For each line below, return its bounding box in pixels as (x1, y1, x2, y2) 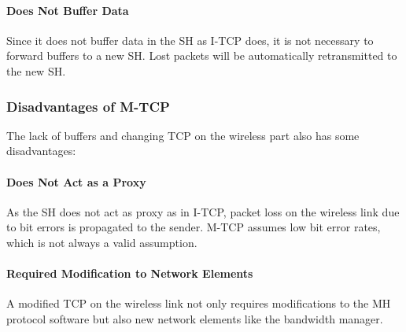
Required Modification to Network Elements (6, 265, 253, 282)
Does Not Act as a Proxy (6, 173, 146, 190)
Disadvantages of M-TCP (6, 96, 170, 116)
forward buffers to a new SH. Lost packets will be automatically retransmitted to (6, 47, 397, 64)
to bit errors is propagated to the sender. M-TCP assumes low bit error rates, (6, 219, 381, 235)
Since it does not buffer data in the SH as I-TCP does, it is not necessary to (6, 31, 374, 48)
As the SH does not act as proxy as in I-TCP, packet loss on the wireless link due (6, 203, 400, 219)
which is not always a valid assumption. (6, 234, 197, 250)
